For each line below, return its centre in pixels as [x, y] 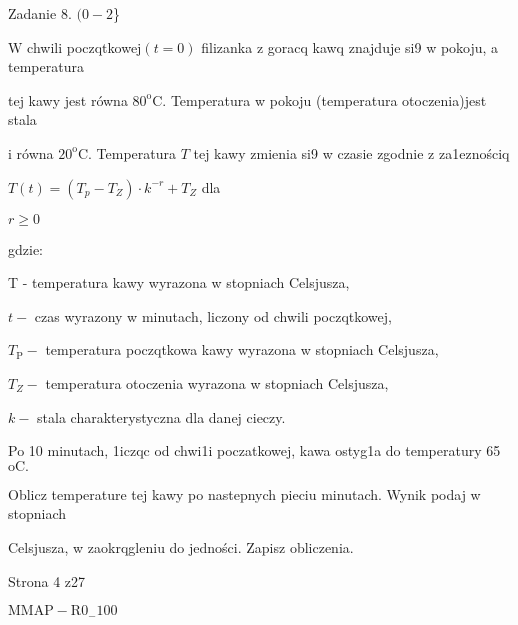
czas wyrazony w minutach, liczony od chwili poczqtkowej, [213, 315]
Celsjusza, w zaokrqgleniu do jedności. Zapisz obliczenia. [181, 546]
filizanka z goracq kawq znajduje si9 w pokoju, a [350, 46]
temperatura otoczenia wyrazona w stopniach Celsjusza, [217, 382]
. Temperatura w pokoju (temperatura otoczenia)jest [324, 99]
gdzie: [25, 248]
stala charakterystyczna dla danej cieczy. [161, 416]
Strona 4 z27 [47, 580]
